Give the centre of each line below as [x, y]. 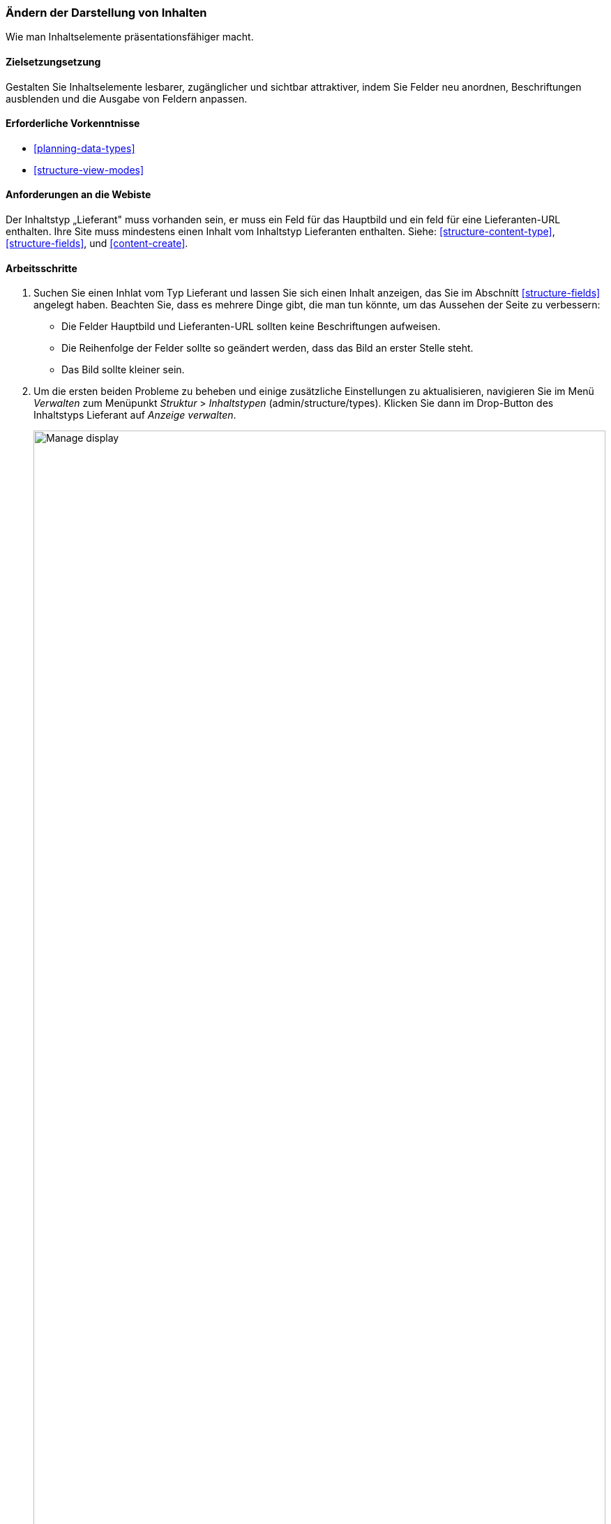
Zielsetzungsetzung [53, 61]
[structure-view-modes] [89, 170]
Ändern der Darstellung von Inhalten [106, 13]
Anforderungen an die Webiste [78, 195]
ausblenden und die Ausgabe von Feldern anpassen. [127, 98]
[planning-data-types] [84, 148]
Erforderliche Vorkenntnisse [73, 124]
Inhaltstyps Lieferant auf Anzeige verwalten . [135, 415]
